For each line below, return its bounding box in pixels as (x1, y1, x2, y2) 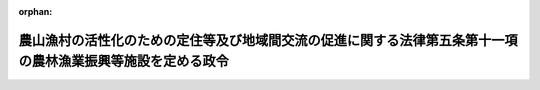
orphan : (18, 6, 53, 17)
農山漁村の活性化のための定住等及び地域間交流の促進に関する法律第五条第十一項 (18, 31, 518, 49)
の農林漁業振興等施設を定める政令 (18, 53, 229, 70)
